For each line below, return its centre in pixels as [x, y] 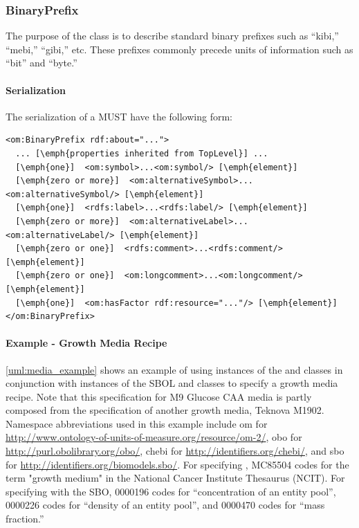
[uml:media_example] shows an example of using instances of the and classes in [174, 369]
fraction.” [25, 519]
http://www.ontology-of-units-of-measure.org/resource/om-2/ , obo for [154, 437]
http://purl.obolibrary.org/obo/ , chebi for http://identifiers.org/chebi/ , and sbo [175, 451]
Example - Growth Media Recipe [86, 343]
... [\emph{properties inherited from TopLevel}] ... [142, 153]
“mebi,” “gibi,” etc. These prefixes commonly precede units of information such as [179, 49]
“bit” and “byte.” [42, 63]
